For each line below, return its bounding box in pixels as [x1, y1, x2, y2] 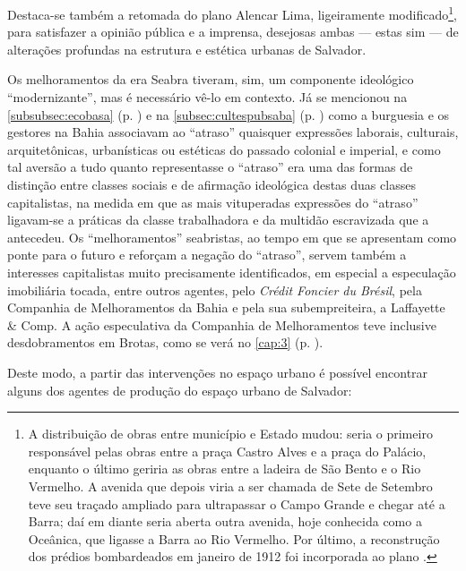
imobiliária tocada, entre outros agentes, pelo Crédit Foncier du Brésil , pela [7, 280, 422, 299]
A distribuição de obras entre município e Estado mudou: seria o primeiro [28, 424, 433, 443]
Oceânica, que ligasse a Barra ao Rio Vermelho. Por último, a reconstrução [28, 529, 440, 548]
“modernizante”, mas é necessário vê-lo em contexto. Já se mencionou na [7, 88, 408, 107]
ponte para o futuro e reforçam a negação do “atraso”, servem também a [7, 245, 407, 264]
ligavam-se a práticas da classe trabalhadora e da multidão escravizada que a [7, 210, 429, 229]
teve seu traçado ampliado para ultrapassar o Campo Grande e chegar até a [28, 494, 445, 513]
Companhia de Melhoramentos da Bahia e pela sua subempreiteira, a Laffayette [7, 298, 445, 317]
